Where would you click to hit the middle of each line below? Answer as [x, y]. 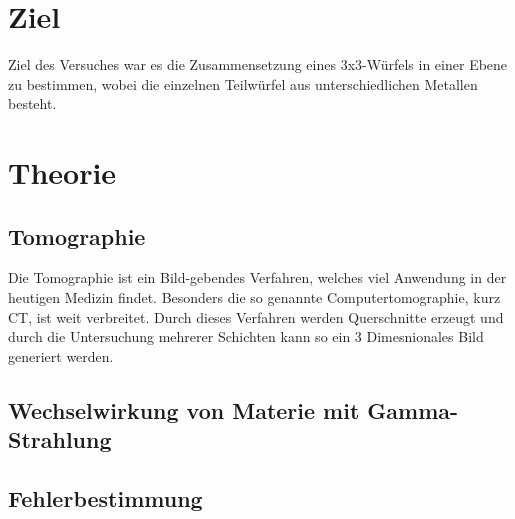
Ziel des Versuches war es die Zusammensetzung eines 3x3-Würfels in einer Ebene [258, 64]
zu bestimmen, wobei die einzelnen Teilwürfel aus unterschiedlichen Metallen [243, 83]
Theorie [62, 172]
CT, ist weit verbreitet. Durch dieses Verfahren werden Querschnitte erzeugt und [256, 316]
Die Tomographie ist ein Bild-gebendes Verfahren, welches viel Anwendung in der [257, 277]
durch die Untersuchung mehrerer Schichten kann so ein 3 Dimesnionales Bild [246, 336]
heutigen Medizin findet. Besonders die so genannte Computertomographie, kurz [254, 297]
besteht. [32, 103]
